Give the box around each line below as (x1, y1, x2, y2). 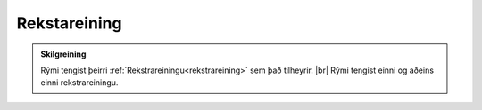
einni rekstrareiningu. (40, 77, 119, 88)
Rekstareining (16, 13, 122, 33)
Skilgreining (40, 49, 87, 59)
